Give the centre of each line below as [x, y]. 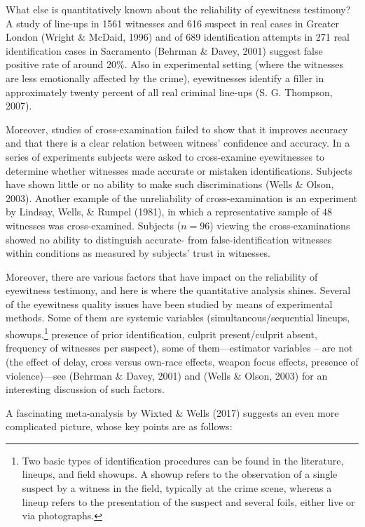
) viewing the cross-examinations [280, 225]
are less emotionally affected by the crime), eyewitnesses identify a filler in [165, 78]
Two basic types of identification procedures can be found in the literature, [183, 460]
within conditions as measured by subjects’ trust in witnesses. [138, 253]
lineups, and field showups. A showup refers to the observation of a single [180, 474]
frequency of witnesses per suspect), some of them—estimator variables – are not [179, 348]
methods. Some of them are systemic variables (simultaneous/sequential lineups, [178, 318]
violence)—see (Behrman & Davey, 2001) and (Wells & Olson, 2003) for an [167, 375]
